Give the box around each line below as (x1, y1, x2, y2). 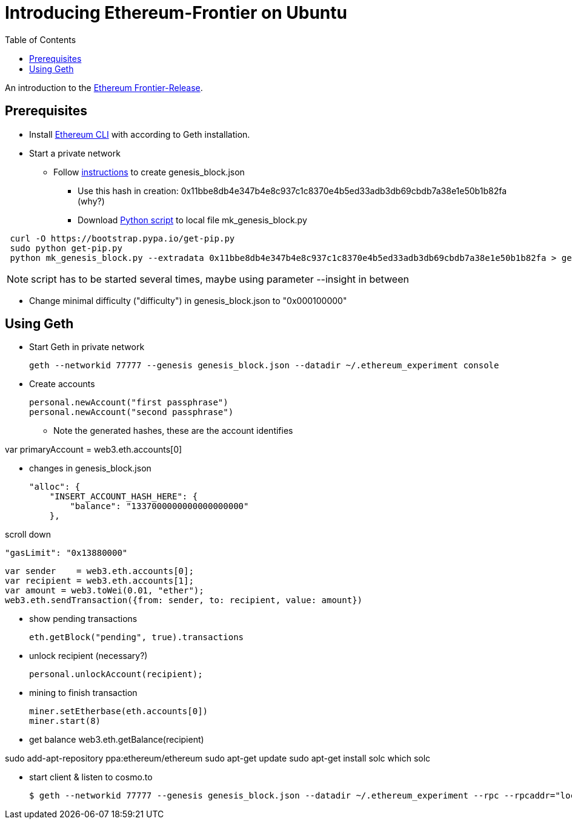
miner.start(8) (29, 716, 101, 726)
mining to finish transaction (29, 687, 138, 698)
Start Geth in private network (29, 342, 145, 353)
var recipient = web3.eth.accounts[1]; (5, 576, 194, 586)
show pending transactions (29, 613, 138, 624)
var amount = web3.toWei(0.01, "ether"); (5, 586, 204, 596)
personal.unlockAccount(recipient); (29, 669, 203, 680)
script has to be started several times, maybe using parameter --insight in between (31, 272, 409, 285)
